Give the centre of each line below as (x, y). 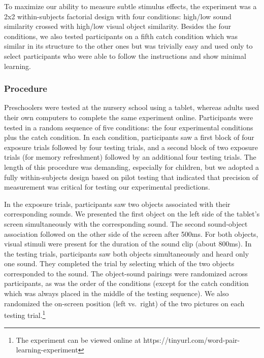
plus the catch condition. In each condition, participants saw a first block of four (129, 137)
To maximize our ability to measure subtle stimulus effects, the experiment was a (130, 6)
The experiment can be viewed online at (78, 339)
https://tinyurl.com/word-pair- (192, 339)
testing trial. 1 (25, 314)
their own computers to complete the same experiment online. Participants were (129, 117)
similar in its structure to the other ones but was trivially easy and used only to (128, 46)
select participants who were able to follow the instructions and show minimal (125, 56)
